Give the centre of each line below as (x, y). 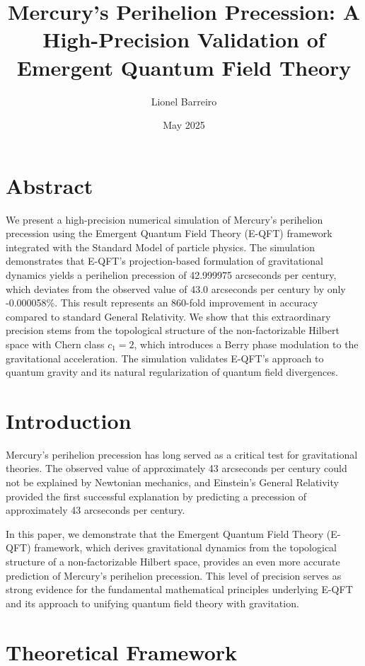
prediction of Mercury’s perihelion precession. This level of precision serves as (174, 575)
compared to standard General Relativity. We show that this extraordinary (168, 316)
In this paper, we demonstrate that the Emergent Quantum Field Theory (165, 533)
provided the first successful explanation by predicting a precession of (156, 496)
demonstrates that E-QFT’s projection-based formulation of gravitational (164, 261)
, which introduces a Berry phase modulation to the (246, 344)
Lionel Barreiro (184, 101)
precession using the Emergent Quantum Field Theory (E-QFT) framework (169, 233)
